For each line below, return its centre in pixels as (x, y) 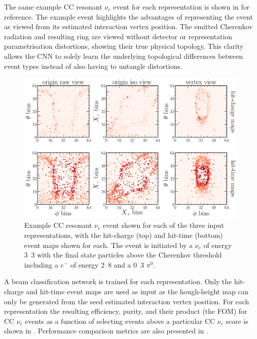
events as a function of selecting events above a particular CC (120, 321)
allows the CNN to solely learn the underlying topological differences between (123, 56)
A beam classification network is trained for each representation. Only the (118, 281)
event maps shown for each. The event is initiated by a (109, 245)
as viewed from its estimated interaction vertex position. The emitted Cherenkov (128, 26)
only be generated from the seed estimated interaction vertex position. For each (127, 301)
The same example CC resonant (53, 7)
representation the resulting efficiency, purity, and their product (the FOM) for (126, 311)
